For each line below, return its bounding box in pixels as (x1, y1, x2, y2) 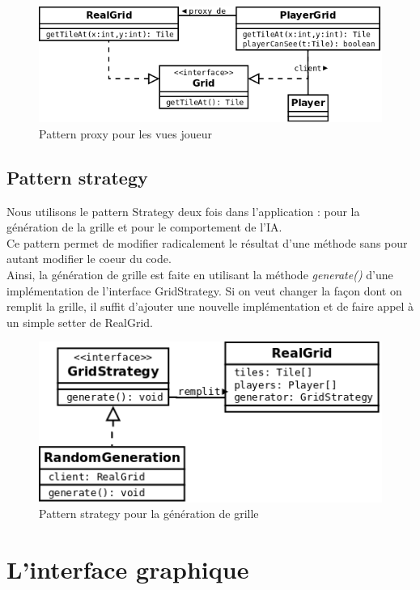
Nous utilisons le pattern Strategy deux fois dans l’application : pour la (6, 202, 360, 219)
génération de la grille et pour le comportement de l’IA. (6, 219, 282, 236)
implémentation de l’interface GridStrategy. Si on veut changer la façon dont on (6, 282, 402, 299)
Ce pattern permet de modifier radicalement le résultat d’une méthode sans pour (6, 234, 408, 251)
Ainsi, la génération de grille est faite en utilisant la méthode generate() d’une (6, 266, 393, 283)
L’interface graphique (6, 553, 249, 586)
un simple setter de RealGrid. (6, 313, 153, 330)
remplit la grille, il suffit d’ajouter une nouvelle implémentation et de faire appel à (6, 298, 414, 315)
